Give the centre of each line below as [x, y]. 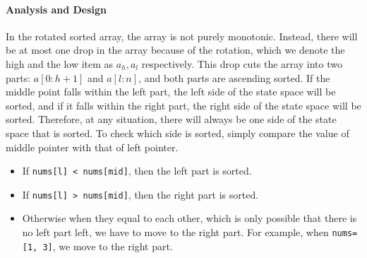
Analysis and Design [56, 9]
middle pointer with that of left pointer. [92, 147]
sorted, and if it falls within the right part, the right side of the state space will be [183, 105]
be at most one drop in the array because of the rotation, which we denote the [175, 50]
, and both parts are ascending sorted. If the [234, 77]
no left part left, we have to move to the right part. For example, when [175, 232]
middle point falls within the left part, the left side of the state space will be [171, 92]
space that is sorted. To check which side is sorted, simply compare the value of [178, 133]
